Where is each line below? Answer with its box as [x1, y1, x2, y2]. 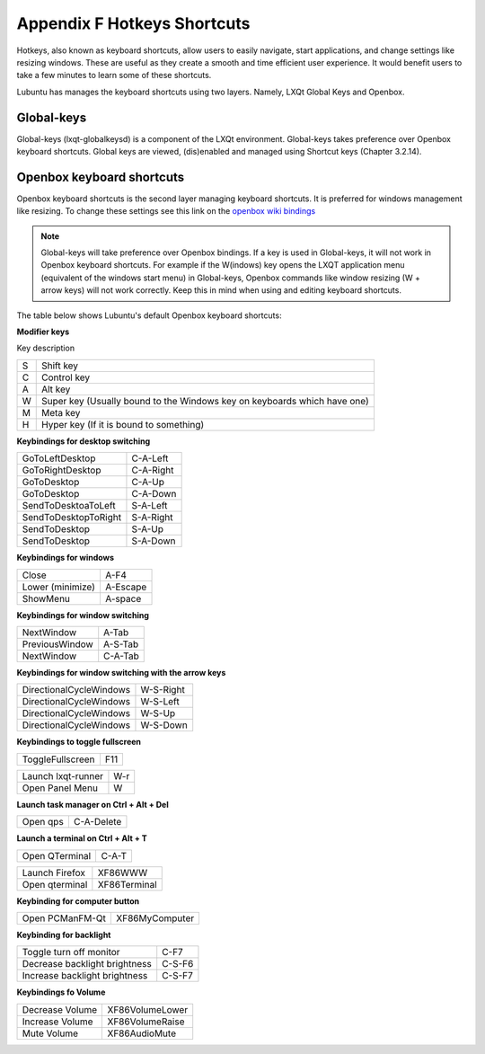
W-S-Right [140, 684, 186, 696]
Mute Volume [22, 1027, 79, 1040]
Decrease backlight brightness [22, 958, 152, 970]
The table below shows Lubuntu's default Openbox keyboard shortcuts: [16, 310, 282, 321]
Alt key [40, 383, 71, 395]
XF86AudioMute [107, 1027, 177, 1040]
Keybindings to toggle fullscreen [16, 737, 142, 748]
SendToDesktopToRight [22, 511, 121, 524]
